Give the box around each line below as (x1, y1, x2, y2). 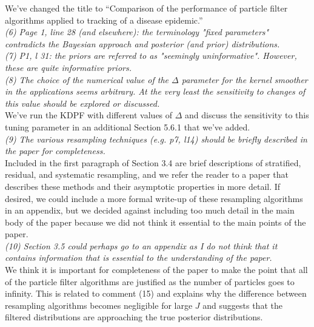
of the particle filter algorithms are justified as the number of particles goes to (5, 275, 295, 288)
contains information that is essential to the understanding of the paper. (5, 251, 272, 264)
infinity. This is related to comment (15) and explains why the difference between (5, 287, 307, 300)
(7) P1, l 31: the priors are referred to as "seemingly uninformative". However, (5, 49, 297, 62)
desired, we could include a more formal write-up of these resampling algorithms (5, 192, 303, 204)
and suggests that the (202, 298, 282, 311)
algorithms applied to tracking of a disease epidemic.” (5, 13, 203, 26)
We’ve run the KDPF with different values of (5, 109, 173, 121)
